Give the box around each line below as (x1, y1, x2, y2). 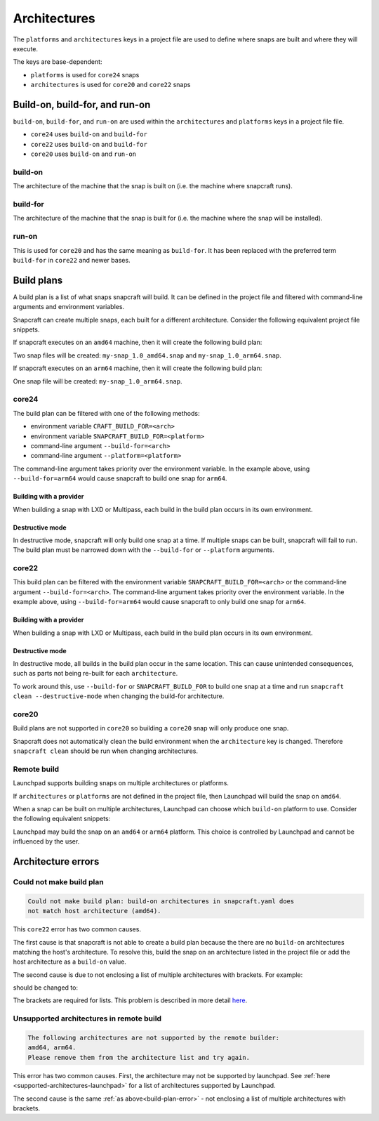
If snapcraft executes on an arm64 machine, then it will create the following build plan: (13, 364, 262, 372)
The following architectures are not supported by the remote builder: (27, 1034, 280, 1042)
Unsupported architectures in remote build (13, 1014, 161, 1023)
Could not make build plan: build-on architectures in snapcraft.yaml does (27, 897, 295, 905)
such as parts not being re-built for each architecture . (13, 669, 178, 678)
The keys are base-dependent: (13, 58, 102, 66)
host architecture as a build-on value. (13, 957, 126, 966)
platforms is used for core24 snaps (30, 70, 140, 79)
